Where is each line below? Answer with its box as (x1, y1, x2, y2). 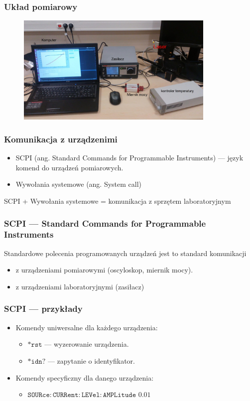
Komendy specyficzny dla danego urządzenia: (15, 372, 154, 383)
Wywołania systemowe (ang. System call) (15, 179, 142, 189)
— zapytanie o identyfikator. (47, 355, 135, 366)
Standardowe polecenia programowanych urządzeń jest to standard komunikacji (4, 248, 247, 258)
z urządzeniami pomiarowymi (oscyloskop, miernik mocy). (15, 265, 193, 275)
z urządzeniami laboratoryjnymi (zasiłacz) (15, 281, 144, 291)
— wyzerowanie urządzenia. (44, 339, 129, 349)
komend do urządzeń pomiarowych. (15, 162, 124, 172)
